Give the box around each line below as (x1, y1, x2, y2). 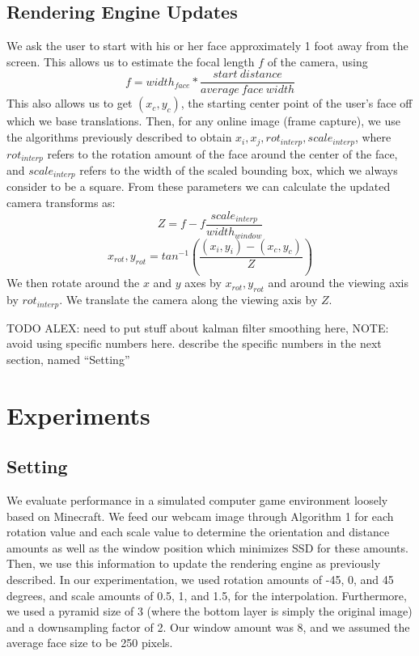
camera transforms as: (6, 194, 116, 210)
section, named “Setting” (6, 350, 130, 367)
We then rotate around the (6, 274, 140, 291)
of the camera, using (267, 53, 368, 70)
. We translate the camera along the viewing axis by (59, 291, 318, 308)
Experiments (6, 398, 150, 431)
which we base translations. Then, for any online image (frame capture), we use (6, 112, 400, 129)
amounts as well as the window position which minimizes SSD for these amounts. (6, 539, 408, 556)
